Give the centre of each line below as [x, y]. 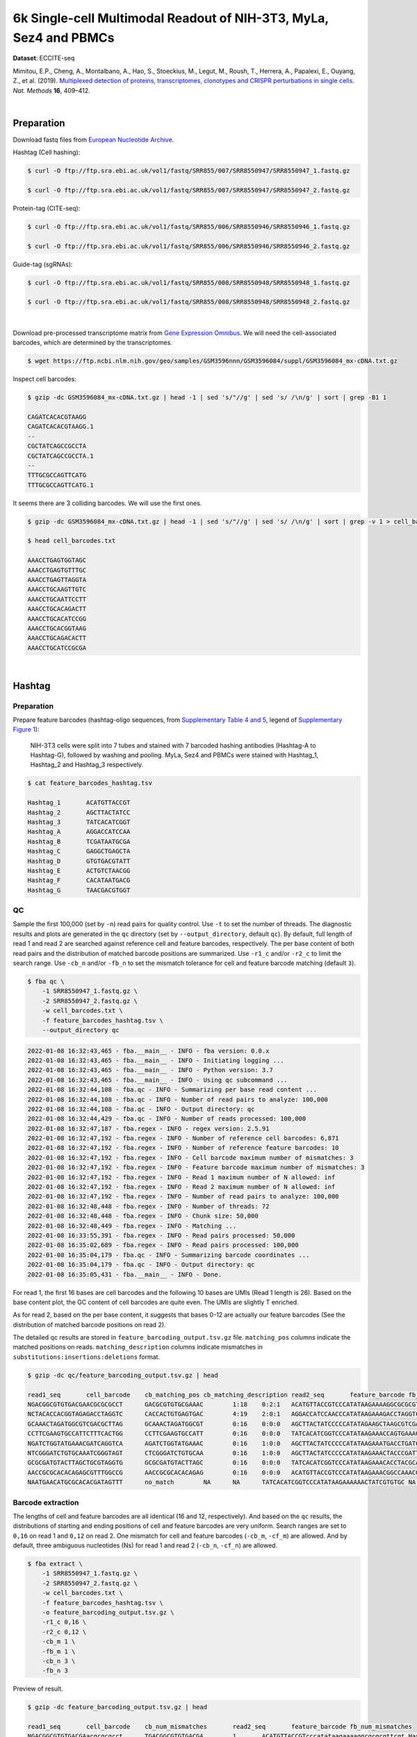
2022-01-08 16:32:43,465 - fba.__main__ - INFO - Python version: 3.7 [150, 1070]
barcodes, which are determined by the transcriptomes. [93, 343]
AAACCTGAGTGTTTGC [57, 570]
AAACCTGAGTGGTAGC [57, 560]
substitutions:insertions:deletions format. [86, 1357]
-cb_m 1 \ [59, 1642]
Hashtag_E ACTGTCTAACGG [79, 871]
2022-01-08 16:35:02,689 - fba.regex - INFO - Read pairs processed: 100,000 [163, 1245]
